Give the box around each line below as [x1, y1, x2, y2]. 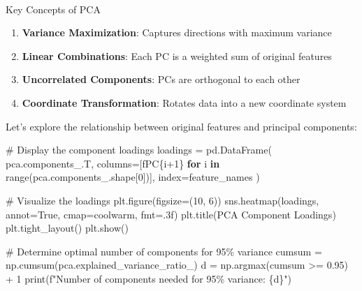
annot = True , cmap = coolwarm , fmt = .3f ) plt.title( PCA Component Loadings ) [6, 207, 336, 221]
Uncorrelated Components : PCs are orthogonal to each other [22, 72, 301, 87]
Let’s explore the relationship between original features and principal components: [6, 119, 357, 133]
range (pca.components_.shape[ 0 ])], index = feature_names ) [6, 170, 260, 184]
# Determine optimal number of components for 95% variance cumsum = [6, 244, 322, 258]
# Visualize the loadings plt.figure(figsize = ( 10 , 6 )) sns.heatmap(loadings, [6, 193, 319, 207]
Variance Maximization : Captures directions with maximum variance [22, 25, 332, 40]
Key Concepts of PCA [6, 1, 101, 16]
